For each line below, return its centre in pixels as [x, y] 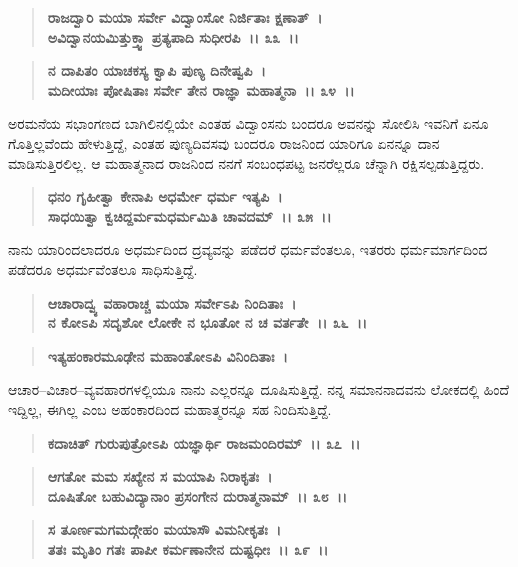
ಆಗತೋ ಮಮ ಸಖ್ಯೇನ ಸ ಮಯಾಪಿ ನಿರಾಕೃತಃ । [160, 476]
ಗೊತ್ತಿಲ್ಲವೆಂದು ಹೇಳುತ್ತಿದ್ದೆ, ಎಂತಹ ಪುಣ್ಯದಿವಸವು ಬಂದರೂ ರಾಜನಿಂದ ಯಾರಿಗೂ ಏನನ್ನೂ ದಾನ [224, 142]
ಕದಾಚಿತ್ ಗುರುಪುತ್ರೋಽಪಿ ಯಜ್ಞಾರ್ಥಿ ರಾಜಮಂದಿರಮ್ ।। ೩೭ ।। [204, 442]
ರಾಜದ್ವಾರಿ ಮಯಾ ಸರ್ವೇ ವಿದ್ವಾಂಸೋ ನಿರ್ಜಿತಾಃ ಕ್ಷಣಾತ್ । [185, 17]
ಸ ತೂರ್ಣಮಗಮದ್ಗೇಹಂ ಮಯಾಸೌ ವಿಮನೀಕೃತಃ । [164, 529]
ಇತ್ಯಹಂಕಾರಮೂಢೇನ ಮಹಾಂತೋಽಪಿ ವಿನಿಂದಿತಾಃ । [167, 355]
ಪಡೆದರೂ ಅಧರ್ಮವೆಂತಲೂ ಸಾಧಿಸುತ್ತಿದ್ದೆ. [103, 268]
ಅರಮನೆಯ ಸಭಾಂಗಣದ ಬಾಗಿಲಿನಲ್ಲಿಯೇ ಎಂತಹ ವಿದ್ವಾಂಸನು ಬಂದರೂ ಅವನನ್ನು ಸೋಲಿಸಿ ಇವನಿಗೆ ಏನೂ [248, 123]
